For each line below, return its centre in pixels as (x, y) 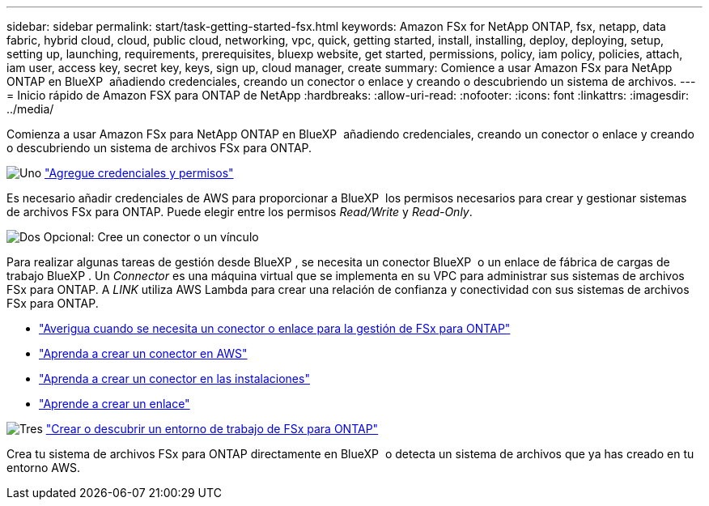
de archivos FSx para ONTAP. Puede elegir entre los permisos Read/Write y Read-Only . (240, 212)
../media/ (30, 109)
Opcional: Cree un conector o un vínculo (151, 237)
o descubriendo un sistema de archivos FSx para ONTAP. (159, 148)
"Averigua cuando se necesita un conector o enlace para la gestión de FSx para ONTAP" (275, 328)
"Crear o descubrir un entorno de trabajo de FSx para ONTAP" (212, 429)
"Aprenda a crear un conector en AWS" (143, 353)
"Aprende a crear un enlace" (115, 404)
